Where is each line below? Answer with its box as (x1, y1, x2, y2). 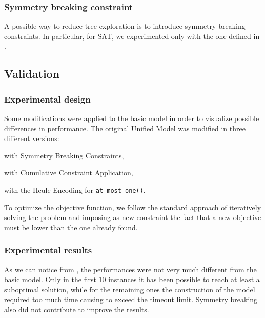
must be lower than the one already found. (4, 222, 138, 232)
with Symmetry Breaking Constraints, (4, 150, 124, 161)
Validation (4, 66, 60, 82)
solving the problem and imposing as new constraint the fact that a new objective (4, 212, 261, 223)
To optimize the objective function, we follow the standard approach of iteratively (4, 202, 261, 212)
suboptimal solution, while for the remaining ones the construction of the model (4, 284, 255, 294)
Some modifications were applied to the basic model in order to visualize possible (4, 113, 259, 123)
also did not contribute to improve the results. (4, 304, 149, 314)
